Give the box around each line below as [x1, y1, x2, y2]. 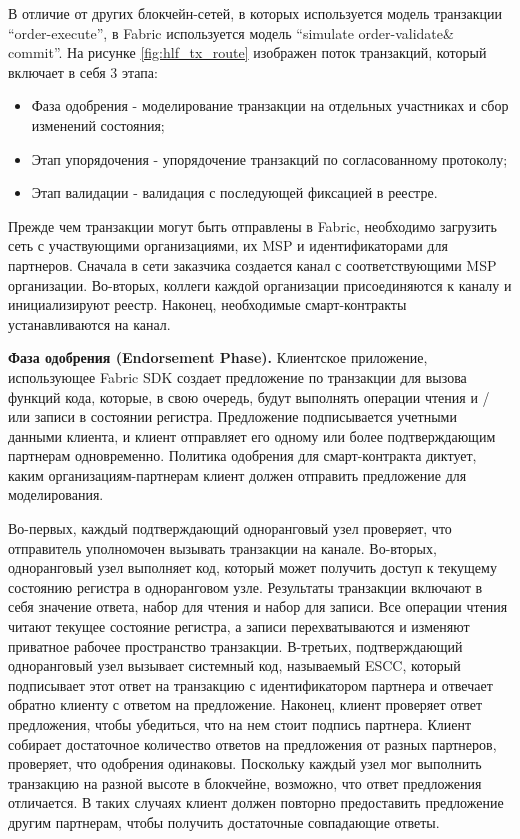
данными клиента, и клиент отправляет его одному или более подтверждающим [8, 425, 496, 446]
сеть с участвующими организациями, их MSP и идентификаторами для [8, 235, 448, 256]
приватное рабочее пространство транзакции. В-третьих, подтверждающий [8, 635, 463, 656]
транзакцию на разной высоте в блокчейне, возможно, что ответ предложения [8, 772, 482, 793]
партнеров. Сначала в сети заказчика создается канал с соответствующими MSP [8, 254, 497, 275]
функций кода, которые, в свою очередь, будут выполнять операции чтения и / [8, 386, 490, 407]
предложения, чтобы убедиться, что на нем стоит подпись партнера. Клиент [8, 714, 472, 734]
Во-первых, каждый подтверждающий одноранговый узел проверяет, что [8, 518, 452, 539]
